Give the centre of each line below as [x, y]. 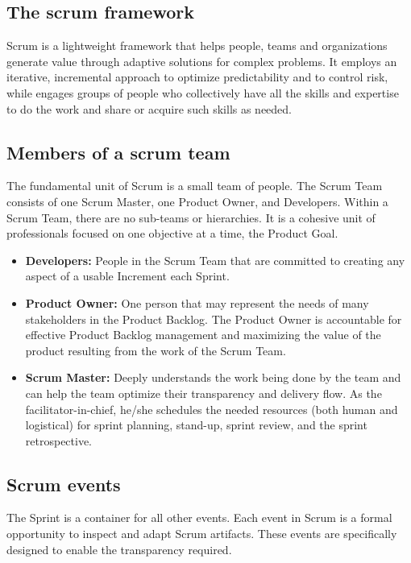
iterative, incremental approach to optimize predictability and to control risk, [197, 77]
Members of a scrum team [118, 152]
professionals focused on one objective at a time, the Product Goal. [172, 233]
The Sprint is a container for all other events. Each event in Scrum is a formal [199, 517]
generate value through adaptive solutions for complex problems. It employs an [202, 61]
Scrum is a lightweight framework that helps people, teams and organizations [197, 46]
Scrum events [64, 484]
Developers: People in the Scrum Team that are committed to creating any [215, 260]
